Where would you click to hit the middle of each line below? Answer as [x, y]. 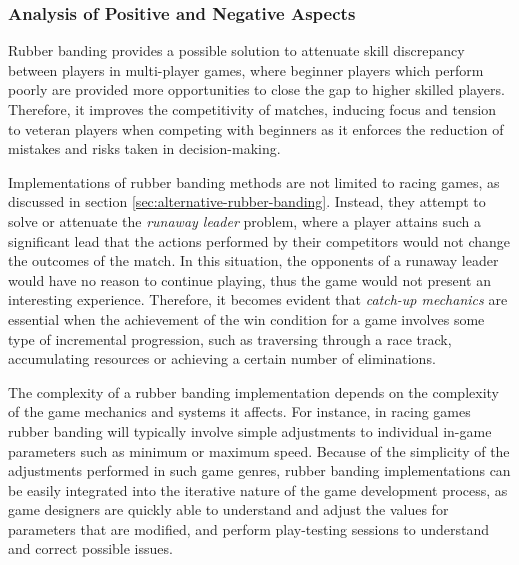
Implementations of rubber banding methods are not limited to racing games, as [254, 181]
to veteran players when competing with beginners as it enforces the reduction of [256, 128]
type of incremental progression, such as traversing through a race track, [230, 338]
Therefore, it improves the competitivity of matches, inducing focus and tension [252, 109]
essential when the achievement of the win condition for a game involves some [246, 318]
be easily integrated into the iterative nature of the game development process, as [258, 489]
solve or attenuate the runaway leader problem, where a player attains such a [244, 220]
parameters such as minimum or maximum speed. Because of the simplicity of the [259, 450]
